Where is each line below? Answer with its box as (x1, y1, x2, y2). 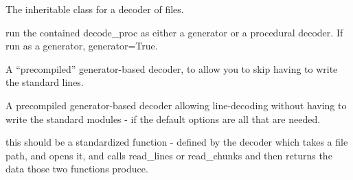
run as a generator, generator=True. (5, 38, 158, 53)
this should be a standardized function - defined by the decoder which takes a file (5, 135, 348, 149)
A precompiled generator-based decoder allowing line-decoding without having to (5, 98, 347, 112)
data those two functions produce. (5, 161, 148, 176)
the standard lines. (5, 75, 84, 89)
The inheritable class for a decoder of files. (5, 2, 184, 16)
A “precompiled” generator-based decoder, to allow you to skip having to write (5, 61, 338, 76)
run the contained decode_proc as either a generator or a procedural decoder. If (5, 25, 343, 39)
